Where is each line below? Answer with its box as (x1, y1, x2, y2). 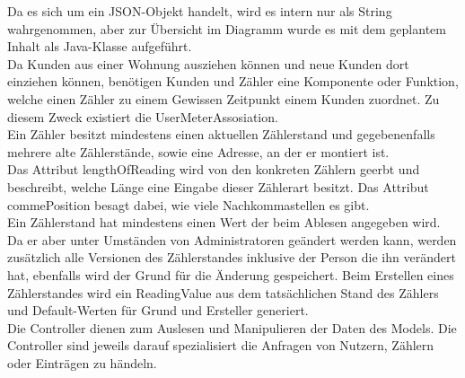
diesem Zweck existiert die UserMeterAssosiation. (7, 107, 278, 126)
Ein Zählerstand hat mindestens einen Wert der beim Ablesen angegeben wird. (7, 213, 441, 232)
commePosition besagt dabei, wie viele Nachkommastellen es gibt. (7, 195, 370, 214)
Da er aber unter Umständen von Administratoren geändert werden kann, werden (7, 230, 457, 249)
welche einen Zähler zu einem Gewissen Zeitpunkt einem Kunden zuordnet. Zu (7, 89, 440, 108)
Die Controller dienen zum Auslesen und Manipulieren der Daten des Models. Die (7, 318, 457, 337)
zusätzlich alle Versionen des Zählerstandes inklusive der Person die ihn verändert (7, 248, 456, 267)
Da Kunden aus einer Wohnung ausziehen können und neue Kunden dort (7, 54, 409, 73)
